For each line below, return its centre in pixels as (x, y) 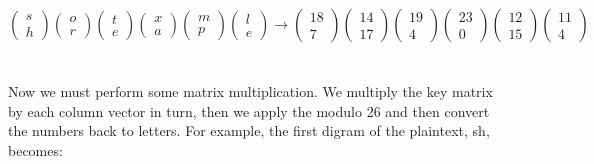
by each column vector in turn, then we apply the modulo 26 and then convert (249, 110)
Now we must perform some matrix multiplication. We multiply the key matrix (250, 91)
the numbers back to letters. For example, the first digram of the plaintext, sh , (249, 130)
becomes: (35, 149)
